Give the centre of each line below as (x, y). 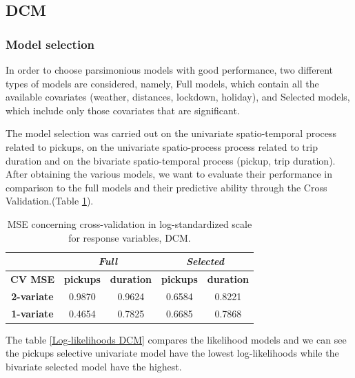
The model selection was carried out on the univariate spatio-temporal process (171, 133)
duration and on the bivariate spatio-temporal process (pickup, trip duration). (171, 160)
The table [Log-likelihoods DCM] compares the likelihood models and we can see (176, 339)
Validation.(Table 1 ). (50, 201)
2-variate (32, 296)
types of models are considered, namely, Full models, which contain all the (162, 83)
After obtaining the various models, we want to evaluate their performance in (169, 174)
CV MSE (32, 279)
